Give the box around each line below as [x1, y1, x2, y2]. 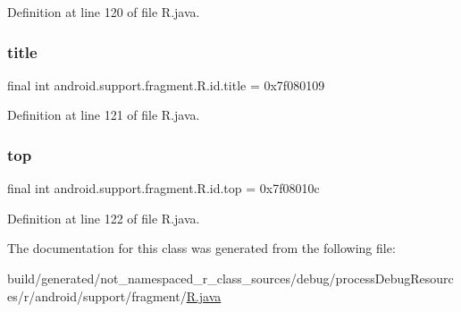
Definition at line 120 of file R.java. [7, 3, 200, 21]
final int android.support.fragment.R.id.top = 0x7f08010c [7, 179, 320, 198]
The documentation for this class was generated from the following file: [7, 239, 396, 257]
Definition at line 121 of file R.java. [7, 105, 200, 124]
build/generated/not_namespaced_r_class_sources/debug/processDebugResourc [7, 269, 454, 287]
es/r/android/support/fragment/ [7, 286, 187, 305]
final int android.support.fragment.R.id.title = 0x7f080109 [7, 75, 325, 94]
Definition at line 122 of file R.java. [7, 208, 200, 227]
